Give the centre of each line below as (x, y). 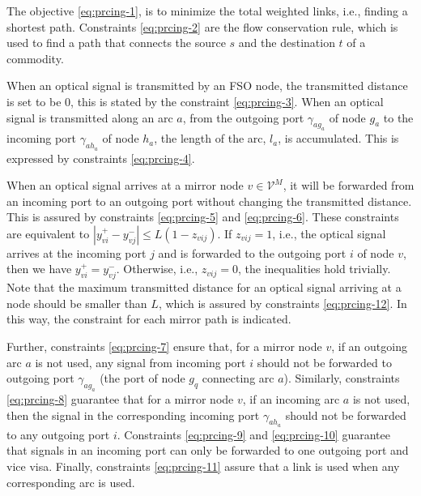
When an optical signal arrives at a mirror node (125, 185)
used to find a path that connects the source (116, 43)
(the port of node (142, 378)
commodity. (35, 58)
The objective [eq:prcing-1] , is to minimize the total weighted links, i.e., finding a (207, 11)
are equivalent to (48, 233)
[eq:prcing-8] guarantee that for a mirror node (120, 399)
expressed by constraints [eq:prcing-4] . (101, 158)
